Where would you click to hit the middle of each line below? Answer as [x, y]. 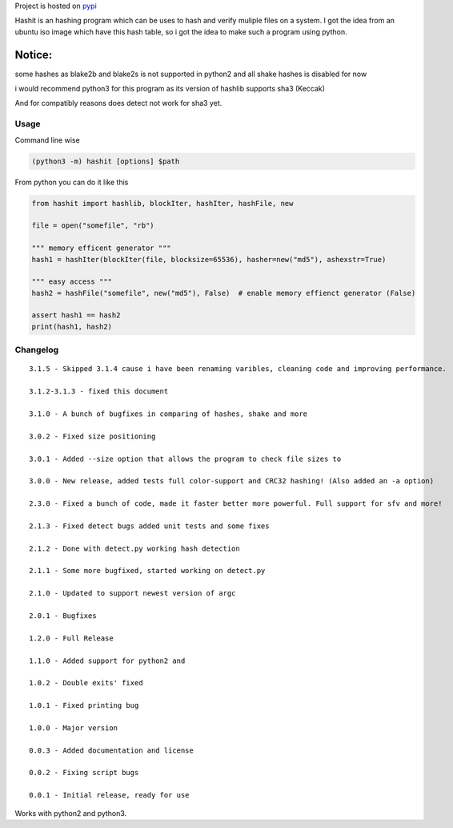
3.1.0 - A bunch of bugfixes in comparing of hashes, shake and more [168, 414]
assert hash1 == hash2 [76, 315]
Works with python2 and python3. [71, 813]
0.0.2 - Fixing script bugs [84, 773]
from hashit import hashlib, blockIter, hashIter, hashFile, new [162, 203]
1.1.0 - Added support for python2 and [107, 660]
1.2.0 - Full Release [71, 638]
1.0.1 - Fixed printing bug [84, 706]
